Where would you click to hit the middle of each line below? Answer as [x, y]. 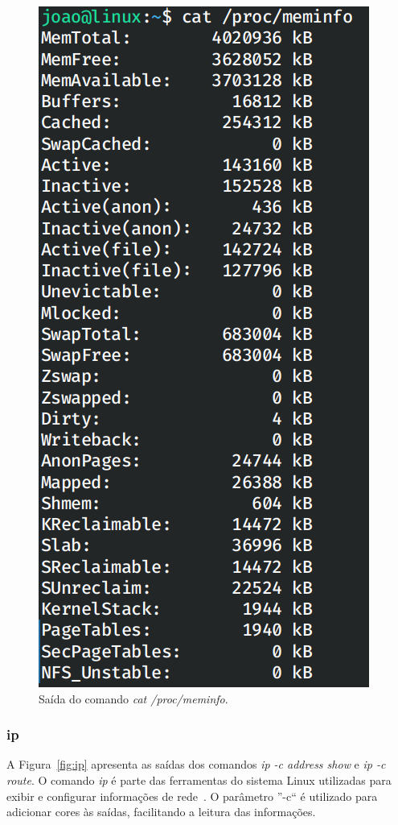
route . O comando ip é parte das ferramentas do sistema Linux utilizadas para [199, 780]
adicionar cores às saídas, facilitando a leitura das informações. [161, 812]
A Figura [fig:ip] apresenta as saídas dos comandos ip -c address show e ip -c [196, 764]
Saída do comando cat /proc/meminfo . [133, 698]
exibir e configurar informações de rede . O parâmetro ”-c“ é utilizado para [192, 796]
